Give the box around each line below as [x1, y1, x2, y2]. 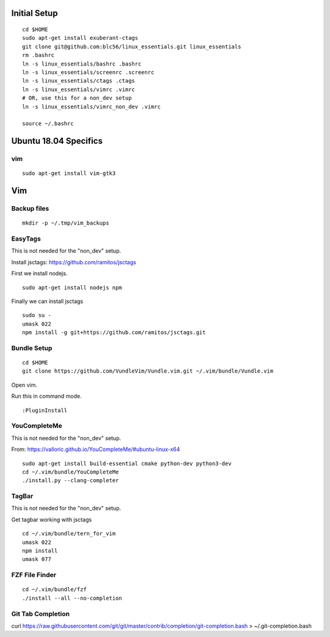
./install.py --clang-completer [22, 477, 119, 484]
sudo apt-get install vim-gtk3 [22, 170, 116, 177]
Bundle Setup [11, 343, 53, 352]
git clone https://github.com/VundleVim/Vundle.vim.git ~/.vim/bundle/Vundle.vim [22, 368, 274, 374]
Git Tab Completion [11, 609, 70, 618]
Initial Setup [11, 8, 58, 18]
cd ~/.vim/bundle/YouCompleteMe [22, 468, 119, 475]
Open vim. [11, 381, 38, 389]
